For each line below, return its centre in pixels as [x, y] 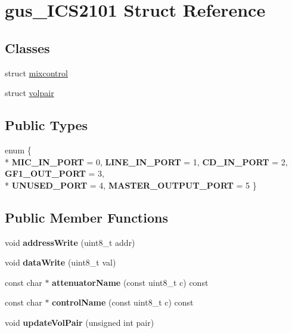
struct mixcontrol [36, 73]
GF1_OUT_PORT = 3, [55, 173]
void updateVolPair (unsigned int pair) [80, 322]
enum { [18, 149]
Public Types [46, 125]
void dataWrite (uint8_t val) [60, 262]
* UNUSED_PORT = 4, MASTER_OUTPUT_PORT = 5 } [131, 185]
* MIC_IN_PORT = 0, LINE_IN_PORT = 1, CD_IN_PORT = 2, [146, 161]
